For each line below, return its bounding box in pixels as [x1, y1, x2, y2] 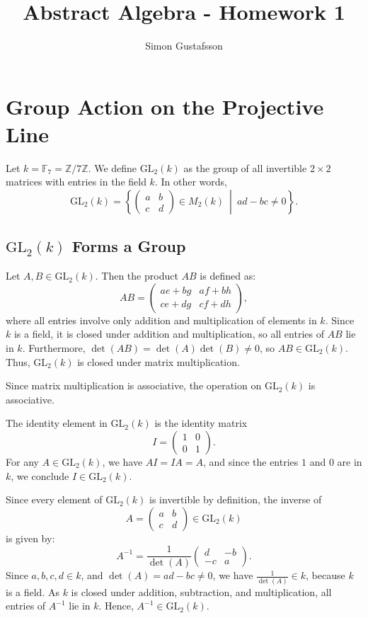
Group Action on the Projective [6, 91, 324, 120]
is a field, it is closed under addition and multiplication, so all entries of [13, 326, 324, 341]
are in [337, 454, 362, 469]
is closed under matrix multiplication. [77, 354, 240, 369]
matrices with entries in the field [6, 174, 146, 189]
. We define [88, 160, 137, 175]
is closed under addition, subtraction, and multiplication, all [71, 584, 332, 599]
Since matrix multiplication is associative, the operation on [6, 378, 262, 393]
